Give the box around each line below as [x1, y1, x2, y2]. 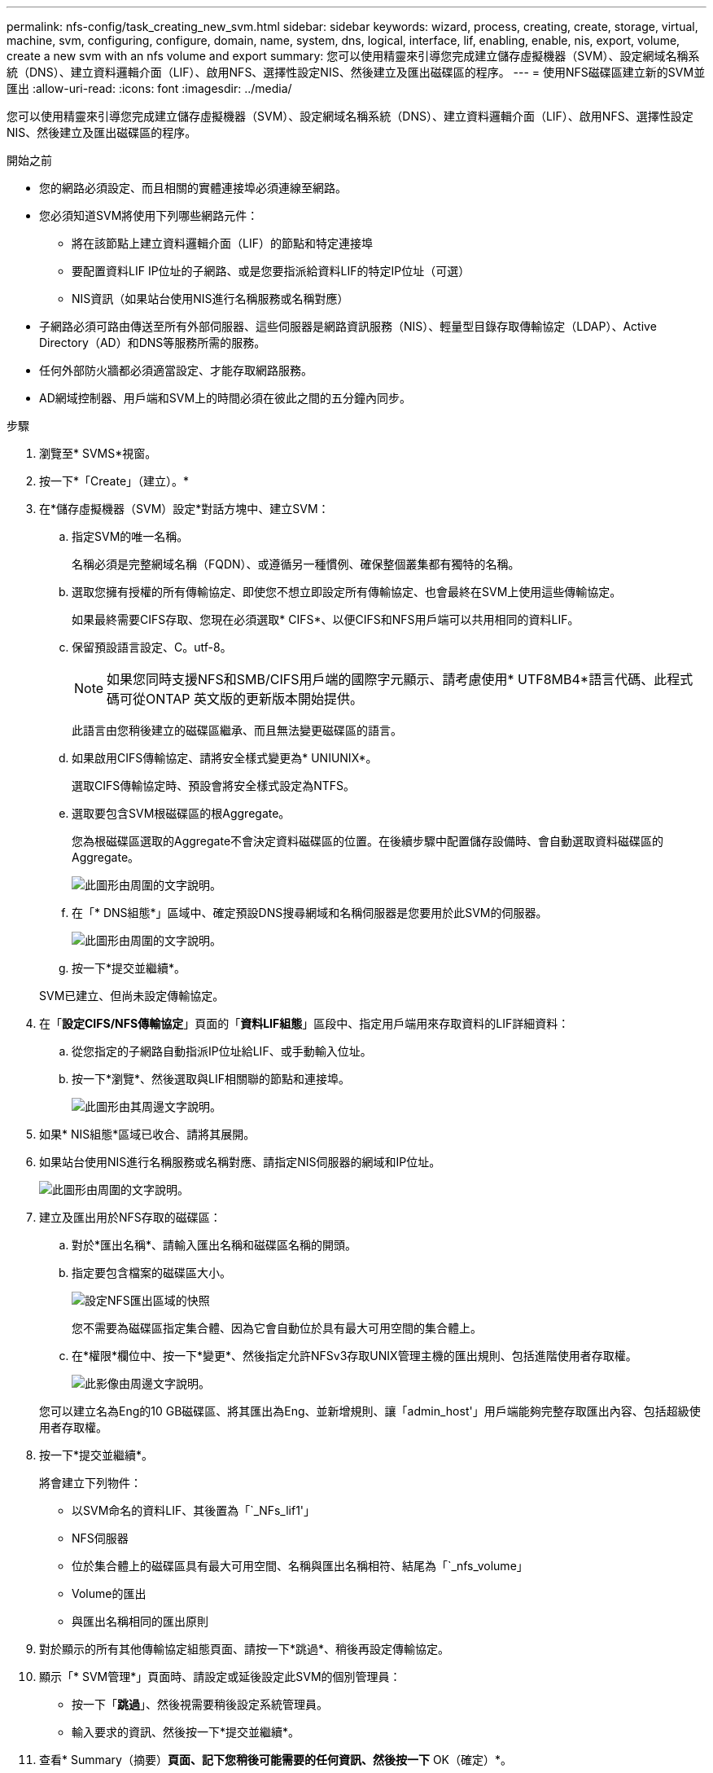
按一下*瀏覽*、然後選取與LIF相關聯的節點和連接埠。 [72, 1072, 350, 1086]
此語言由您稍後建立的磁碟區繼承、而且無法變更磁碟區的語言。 [72, 723, 402, 737]
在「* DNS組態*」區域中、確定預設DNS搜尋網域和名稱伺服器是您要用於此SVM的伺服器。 [72, 906, 548, 919]
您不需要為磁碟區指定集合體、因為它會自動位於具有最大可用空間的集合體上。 [72, 1321, 482, 1335]
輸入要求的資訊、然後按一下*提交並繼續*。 [72, 1725, 300, 1739]
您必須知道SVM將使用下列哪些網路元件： [39, 208, 259, 222]
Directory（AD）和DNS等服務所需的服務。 [39, 336, 266, 349]
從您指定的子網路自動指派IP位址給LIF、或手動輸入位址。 [72, 1044, 372, 1058]
